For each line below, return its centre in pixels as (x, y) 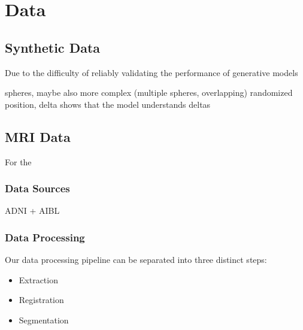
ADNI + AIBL (32, 211)
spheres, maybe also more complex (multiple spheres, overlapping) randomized (149, 93)
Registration (41, 300)
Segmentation (44, 320)
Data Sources (37, 188)
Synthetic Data (53, 47)
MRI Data (38, 136)
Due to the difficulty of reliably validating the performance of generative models (151, 72)
